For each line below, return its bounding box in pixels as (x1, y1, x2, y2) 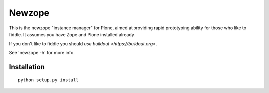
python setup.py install (18, 77, 79, 83)
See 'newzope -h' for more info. (9, 49, 75, 55)
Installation (9, 62, 45, 71)
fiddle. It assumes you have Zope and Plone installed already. (9, 31, 135, 37)
